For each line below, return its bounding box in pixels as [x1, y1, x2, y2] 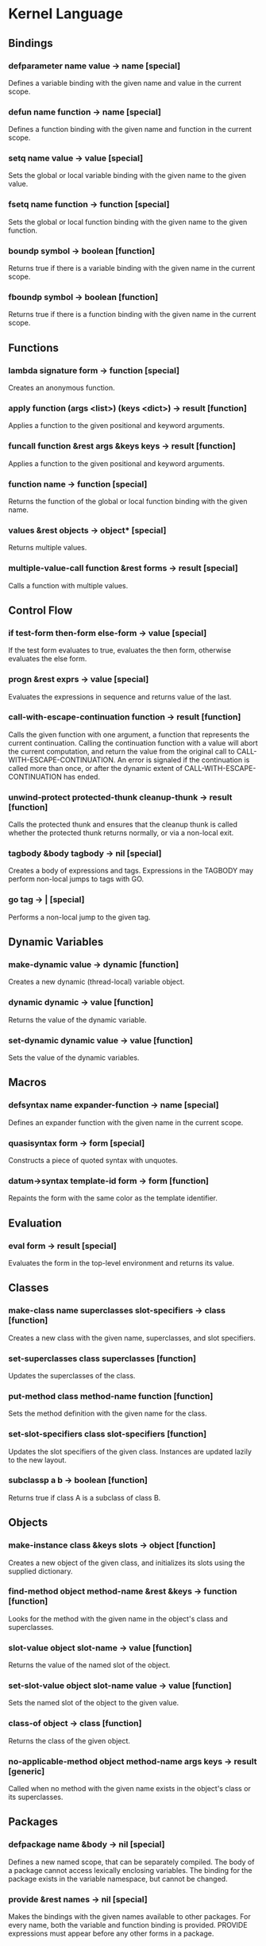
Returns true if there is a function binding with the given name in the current [8, 310, 256, 319]
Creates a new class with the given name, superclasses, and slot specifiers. [8, 1333, 256, 1343]
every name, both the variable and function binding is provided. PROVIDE [8, 1920, 248, 1929]
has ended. [63, 772, 101, 781]
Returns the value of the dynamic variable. [8, 1015, 147, 1024]
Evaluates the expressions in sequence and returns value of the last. [8, 692, 232, 701]
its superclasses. [8, 1792, 64, 1801]
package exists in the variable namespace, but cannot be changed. [8, 1874, 228, 1883]
